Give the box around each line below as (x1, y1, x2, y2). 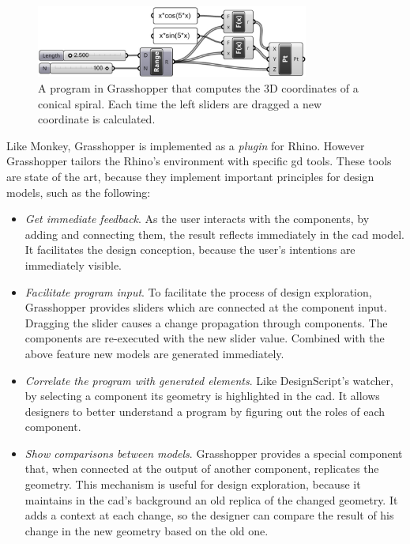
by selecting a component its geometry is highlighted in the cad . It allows (24, 387, 380, 404)
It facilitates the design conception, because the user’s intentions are (24, 241, 355, 258)
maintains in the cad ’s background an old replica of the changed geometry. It (24, 491, 398, 508)
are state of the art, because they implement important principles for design (6, 168, 374, 184)
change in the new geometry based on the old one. (24, 522, 269, 538)
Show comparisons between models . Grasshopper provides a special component (24, 444, 403, 461)
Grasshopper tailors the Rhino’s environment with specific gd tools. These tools (6, 153, 392, 169)
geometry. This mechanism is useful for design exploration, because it (24, 476, 361, 493)
